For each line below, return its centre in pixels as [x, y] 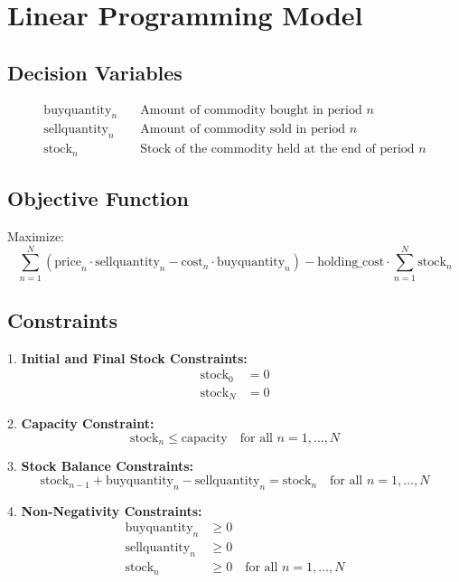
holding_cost [351, 263]
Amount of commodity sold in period [243, 130]
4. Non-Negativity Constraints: [105, 510]
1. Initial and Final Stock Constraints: [127, 357]
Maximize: [36, 235]
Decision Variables [95, 72]
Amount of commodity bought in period [251, 110]
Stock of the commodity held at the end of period [277, 150]
